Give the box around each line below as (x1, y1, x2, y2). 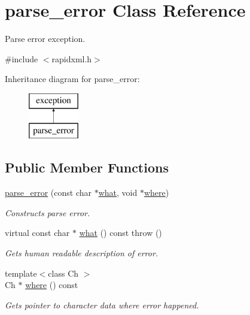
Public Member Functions (5, 158, 169, 177)
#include (5, 52, 38, 65)
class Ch (48, 266, 79, 279)
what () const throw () (79, 226, 162, 239)
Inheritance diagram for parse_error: (5, 72, 140, 85)
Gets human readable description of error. (5, 247, 158, 259)
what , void (98, 186, 138, 199)
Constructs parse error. (5, 206, 90, 219)
